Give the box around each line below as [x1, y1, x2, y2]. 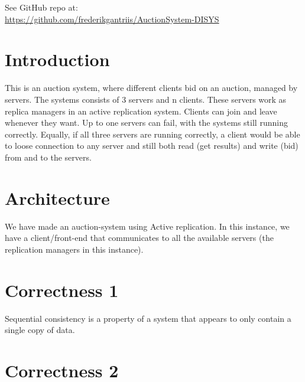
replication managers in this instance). [5, 243, 144, 255]
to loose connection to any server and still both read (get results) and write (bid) [5, 139, 298, 152]
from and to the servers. [5, 151, 92, 163]
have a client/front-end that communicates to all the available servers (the [5, 231, 274, 244]
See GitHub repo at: [5, 1, 78, 13]
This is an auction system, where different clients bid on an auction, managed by [5, 81, 298, 94]
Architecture [5, 185, 110, 210]
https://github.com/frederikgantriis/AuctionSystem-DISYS [5, 12, 219, 25]
